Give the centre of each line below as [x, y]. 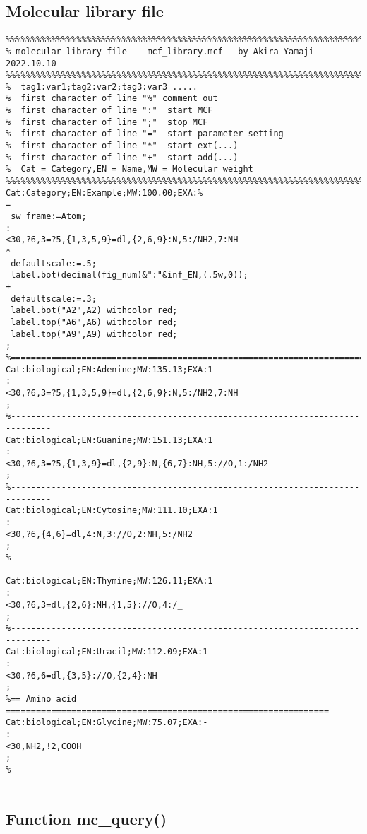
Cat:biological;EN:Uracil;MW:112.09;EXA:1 [107, 652]
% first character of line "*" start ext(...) [122, 146]
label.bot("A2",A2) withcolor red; [94, 311]
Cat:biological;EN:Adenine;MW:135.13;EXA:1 [109, 369]
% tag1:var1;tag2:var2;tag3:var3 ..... [102, 87]
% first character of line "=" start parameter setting [145, 134]
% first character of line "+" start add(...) [122, 157]
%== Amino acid [41, 699]
